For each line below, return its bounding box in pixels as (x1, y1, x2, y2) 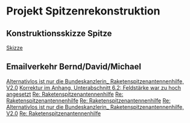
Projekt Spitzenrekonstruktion (6, 4, 160, 18)
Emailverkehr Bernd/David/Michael (6, 61, 142, 72)
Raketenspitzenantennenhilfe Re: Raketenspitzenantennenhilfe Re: (6, 96, 171, 104)
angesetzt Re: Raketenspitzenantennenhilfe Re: (6, 90, 124, 98)
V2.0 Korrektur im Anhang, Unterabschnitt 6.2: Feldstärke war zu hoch (6, 84, 182, 91)
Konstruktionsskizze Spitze (6, 28, 112, 39)
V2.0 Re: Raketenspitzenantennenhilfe (6, 110, 101, 117)
